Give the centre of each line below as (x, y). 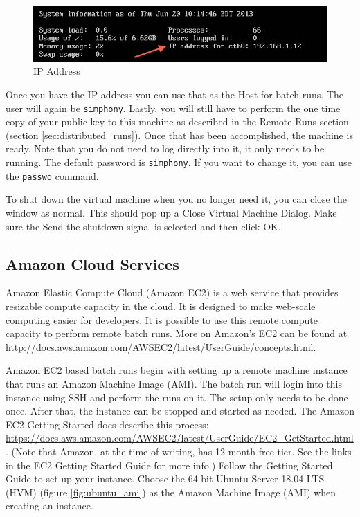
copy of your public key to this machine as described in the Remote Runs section (177, 121)
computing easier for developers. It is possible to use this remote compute (162, 319)
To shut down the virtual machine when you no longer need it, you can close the (176, 199)
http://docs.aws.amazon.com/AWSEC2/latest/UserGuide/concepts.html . (161, 346)
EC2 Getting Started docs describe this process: (107, 424)
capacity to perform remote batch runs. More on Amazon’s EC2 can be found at (177, 333)
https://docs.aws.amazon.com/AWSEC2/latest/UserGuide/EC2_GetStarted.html (180, 438)
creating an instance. (49, 506)
